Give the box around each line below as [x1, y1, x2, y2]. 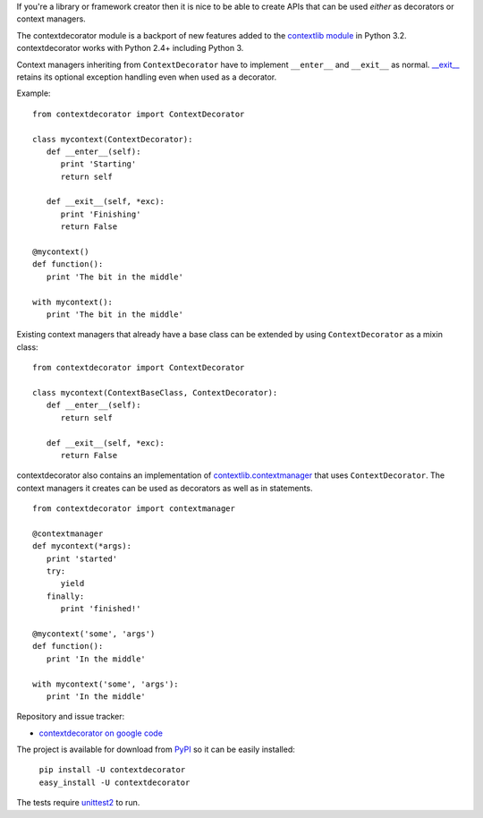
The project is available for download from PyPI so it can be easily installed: [16, 744, 295, 755]
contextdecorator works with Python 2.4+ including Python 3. [16, 43, 244, 54]
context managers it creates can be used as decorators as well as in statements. [16, 482, 313, 493]
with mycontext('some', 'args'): [32, 678, 179, 689]
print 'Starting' [60, 159, 137, 169]
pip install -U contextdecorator [38, 765, 186, 775]
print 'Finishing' [60, 209, 141, 219]
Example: [16, 88, 51, 98]
